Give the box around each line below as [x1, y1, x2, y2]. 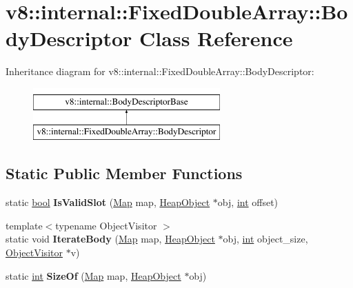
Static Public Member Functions [6, 163, 243, 184]
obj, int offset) [217, 195, 279, 209]
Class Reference [139, 24, 293, 52]
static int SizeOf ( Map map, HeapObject [6, 268, 181, 282]
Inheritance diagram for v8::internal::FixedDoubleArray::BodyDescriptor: [6, 64, 314, 79]
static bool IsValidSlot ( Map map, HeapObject [6, 195, 210, 209]
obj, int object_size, [223, 232, 308, 246]
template [6, 218, 43, 232]
